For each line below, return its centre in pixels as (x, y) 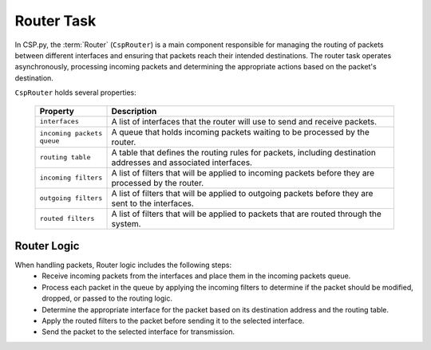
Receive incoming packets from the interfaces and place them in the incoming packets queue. (196, 276)
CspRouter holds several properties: (76, 92)
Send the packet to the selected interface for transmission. (138, 332)
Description (134, 111)
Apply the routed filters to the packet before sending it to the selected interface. (173, 321)
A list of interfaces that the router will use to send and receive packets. (244, 121)
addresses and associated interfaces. (182, 162)
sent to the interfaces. (153, 203)
